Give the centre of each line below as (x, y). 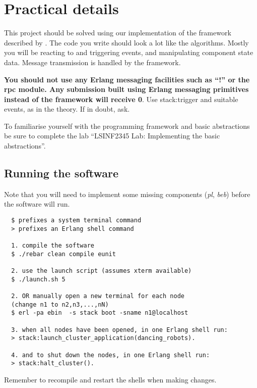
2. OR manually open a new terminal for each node (98, 296)
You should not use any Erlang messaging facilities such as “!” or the (127, 79)
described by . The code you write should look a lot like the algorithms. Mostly (126, 42)
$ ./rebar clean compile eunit (63, 254)
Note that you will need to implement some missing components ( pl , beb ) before (127, 194)
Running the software (61, 173)
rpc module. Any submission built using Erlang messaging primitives (126, 89)
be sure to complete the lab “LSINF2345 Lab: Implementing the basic (112, 136)
